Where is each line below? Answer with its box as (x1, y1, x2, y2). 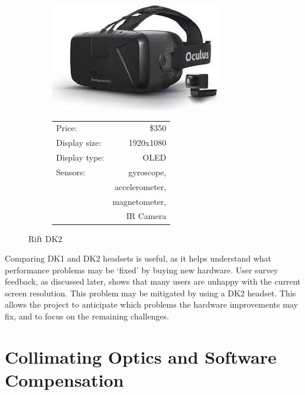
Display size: (56, 136, 102, 149)
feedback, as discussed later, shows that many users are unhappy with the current (5, 275, 301, 288)
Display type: (56, 151, 105, 164)
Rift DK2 (28, 232, 63, 244)
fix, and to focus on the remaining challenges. (5, 310, 169, 322)
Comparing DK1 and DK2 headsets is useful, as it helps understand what (5, 252, 271, 265)
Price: (56, 122, 77, 134)
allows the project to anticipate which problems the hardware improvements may (5, 298, 298, 311)
